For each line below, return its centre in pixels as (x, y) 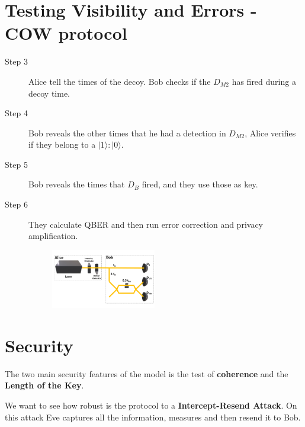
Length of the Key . (44, 385)
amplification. (53, 236)
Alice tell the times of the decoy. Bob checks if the (120, 81)
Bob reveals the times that (77, 184)
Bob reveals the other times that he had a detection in (127, 133)
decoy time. (49, 93)
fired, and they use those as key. (200, 184)
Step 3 (16, 61)
